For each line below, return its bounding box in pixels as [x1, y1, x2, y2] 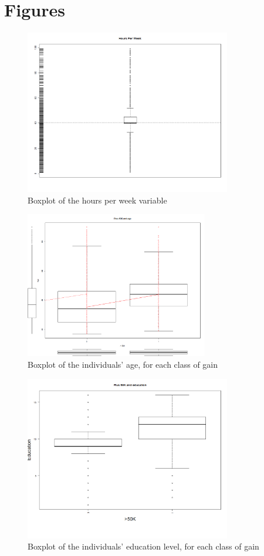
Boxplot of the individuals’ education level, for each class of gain [28, 540, 259, 552]
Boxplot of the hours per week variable [28, 194, 167, 206]
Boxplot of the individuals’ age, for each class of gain [28, 358, 218, 370]
